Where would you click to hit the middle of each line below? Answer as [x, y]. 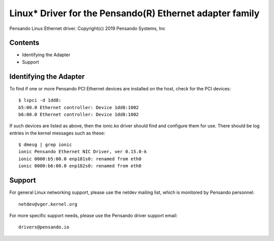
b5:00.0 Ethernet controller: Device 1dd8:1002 [79, 107]
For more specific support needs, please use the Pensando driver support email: [93, 215]
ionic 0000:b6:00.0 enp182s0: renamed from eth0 [80, 166]
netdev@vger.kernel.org [48, 204]
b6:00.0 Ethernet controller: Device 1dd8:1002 [79, 114]
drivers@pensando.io [44, 227]
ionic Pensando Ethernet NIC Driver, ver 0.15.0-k [83, 152]
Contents [24, 43]
